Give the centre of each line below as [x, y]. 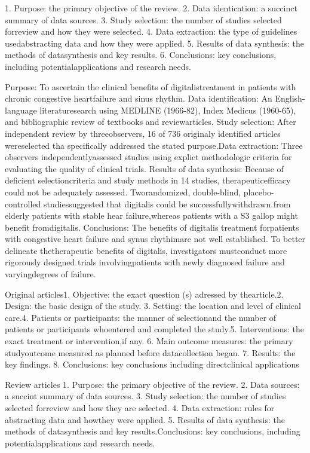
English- [290, 98]
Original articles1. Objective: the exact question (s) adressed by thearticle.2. [144, 294]
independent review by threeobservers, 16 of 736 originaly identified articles [143, 133]
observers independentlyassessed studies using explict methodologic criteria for [148, 157]
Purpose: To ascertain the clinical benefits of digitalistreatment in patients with [151, 86]
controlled [23, 203]
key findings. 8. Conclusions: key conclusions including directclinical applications [152, 364]
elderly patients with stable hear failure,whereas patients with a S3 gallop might [151, 215]
